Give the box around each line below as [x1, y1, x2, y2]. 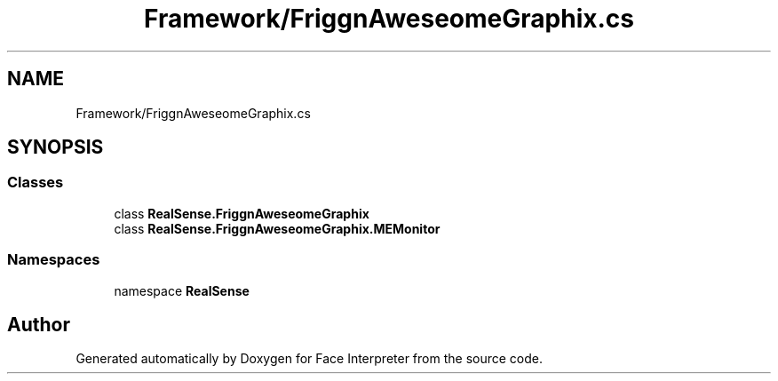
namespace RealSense [114, 282, 250, 298]
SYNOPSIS [7, 136, 104, 159]
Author [7, 313, 70, 336]
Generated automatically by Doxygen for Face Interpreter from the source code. [75, 351, 543, 367]
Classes [7, 173, 64, 192]
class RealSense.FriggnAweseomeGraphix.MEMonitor [114, 220, 441, 236]
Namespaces [7, 250, 100, 269]
